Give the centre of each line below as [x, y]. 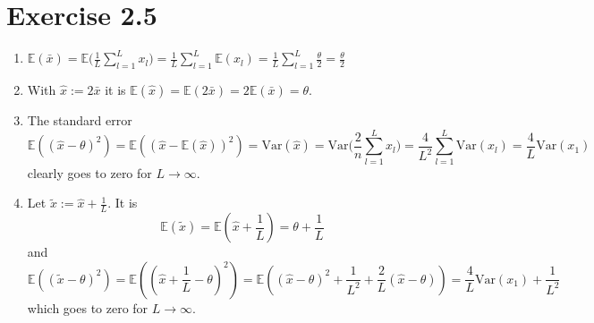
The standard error [80, 119]
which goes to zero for [88, 307]
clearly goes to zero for [89, 172]
